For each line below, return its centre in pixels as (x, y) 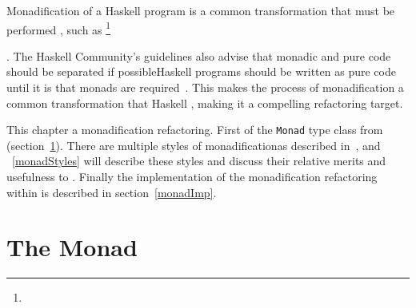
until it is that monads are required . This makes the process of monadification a (205, 87)
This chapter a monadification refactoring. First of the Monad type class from (195, 130)
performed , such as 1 (59, 28)
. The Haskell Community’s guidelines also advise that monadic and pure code (199, 55)
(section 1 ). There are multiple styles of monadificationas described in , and (194, 145)
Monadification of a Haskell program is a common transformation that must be (201, 10)
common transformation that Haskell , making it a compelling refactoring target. (205, 103)
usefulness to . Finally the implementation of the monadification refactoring (192, 177)
